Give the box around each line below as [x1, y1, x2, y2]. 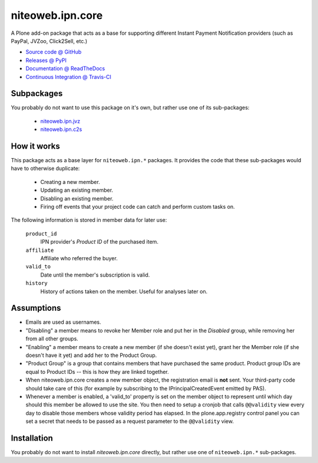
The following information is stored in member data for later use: [11, 216, 167, 224]
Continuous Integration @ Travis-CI [25, 73, 112, 80]
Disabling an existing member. [40, 195, 114, 202]
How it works [11, 142, 60, 151]
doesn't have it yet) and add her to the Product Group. [25, 352, 157, 359]
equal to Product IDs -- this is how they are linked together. [25, 368, 169, 375]
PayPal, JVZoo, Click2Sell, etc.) [11, 37, 88, 44]
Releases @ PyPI [25, 57, 67, 64]
